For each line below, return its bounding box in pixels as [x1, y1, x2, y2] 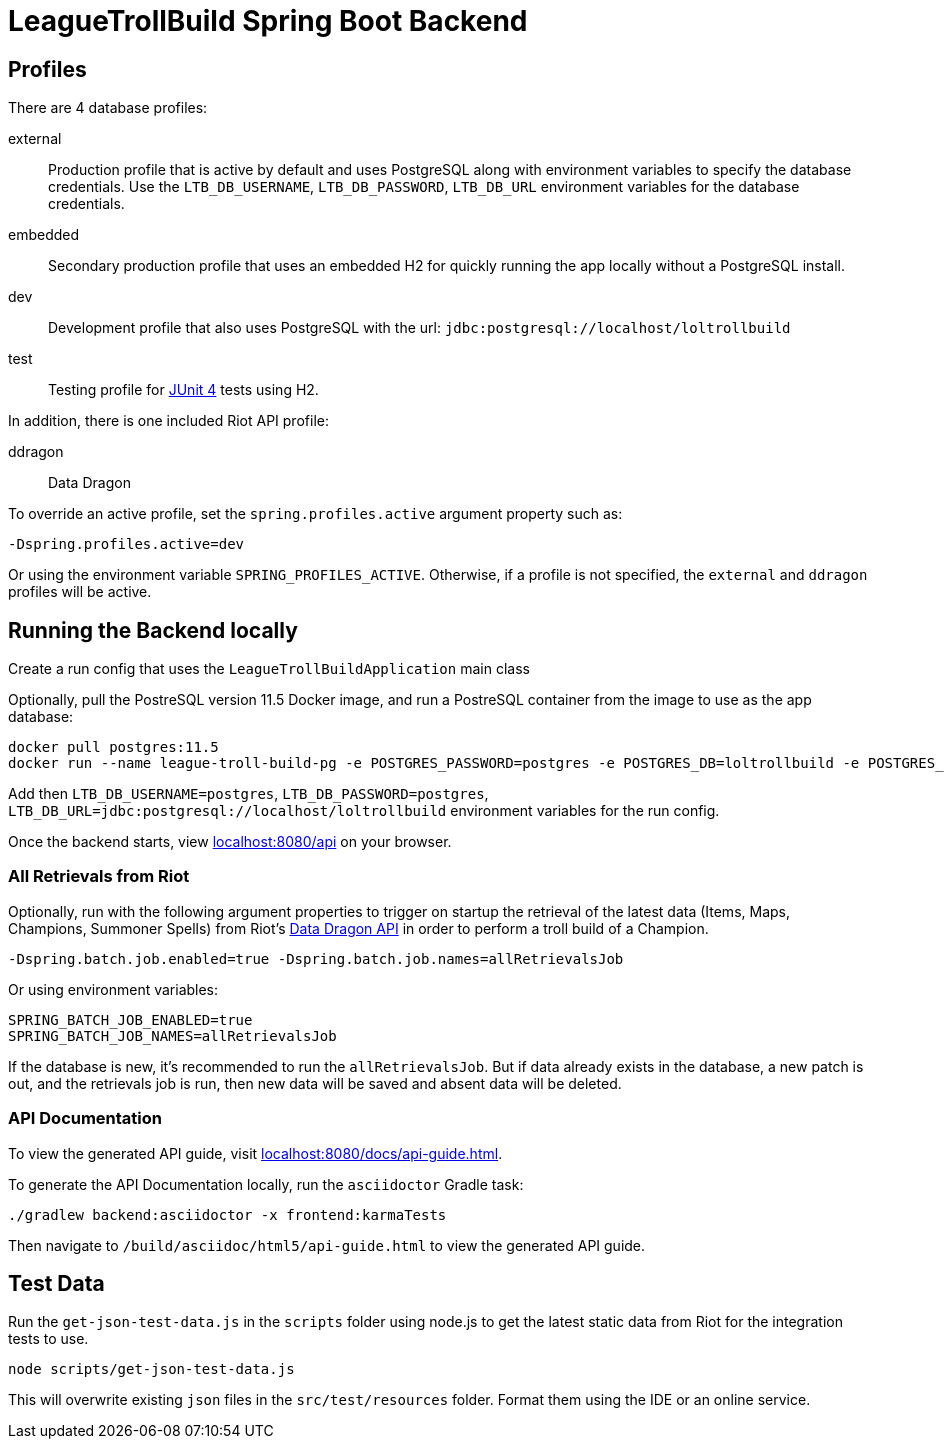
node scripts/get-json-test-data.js [8, 1361, 295, 1378]
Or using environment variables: [8, 980, 219, 998]
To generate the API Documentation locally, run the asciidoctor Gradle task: [8, 1175, 524, 1193]
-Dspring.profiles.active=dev [8, 536, 245, 553]
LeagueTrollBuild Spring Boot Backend [8, 4, 528, 38]
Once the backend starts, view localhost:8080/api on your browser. [8, 833, 452, 851]
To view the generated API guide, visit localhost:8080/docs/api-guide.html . [8, 1144, 503, 1162]
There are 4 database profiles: [8, 99, 208, 117]
